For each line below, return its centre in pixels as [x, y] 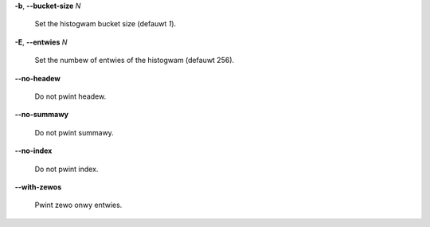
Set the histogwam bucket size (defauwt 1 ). [106, 24]
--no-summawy [42, 115]
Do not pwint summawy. [74, 132]
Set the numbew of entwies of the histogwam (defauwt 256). [135, 61]
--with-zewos [38, 186]
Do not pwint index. [66, 169]
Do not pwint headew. [70, 96]
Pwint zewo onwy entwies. [78, 205]
